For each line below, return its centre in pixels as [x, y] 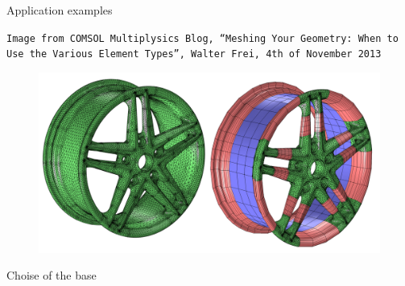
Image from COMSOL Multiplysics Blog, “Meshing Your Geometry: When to [202, 38]
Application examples [60, 10]
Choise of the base [52, 275]
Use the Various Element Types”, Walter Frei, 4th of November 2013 [194, 54]
